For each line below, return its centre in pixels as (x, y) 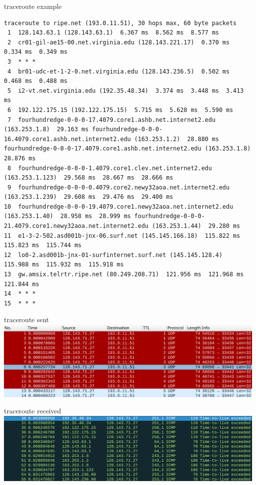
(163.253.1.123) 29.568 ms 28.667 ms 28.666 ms (89, 178)
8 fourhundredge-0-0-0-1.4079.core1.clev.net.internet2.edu (110, 168)
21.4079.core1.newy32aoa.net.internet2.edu (76, 226)
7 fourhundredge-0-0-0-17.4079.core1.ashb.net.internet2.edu (112, 120)
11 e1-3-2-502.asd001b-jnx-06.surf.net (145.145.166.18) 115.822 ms (122, 236)
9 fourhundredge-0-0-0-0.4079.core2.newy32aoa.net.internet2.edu (119, 187)
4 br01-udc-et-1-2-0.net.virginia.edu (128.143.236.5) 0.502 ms (119, 71)
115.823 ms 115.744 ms (43, 245)
